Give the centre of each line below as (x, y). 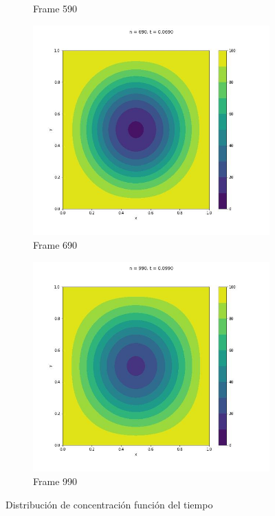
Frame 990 (55, 481)
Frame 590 (55, 8)
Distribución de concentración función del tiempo (109, 504)
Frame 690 (55, 244)
